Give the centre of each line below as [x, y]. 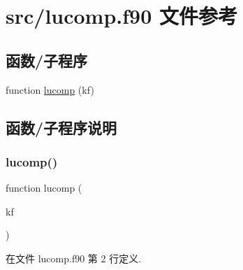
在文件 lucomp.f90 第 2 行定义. [74, 258]
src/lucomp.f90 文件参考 [122, 16]
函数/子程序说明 [61, 127]
